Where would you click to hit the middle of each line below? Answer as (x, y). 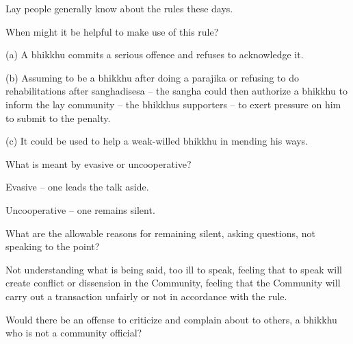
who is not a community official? (74, 333)
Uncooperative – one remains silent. (80, 209)
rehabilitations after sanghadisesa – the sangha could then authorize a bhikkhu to (176, 91)
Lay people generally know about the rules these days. (119, 8)
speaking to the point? (53, 246)
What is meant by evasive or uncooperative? (99, 163)
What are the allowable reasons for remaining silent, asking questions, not (160, 233)
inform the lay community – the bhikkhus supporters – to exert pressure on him (173, 104)
